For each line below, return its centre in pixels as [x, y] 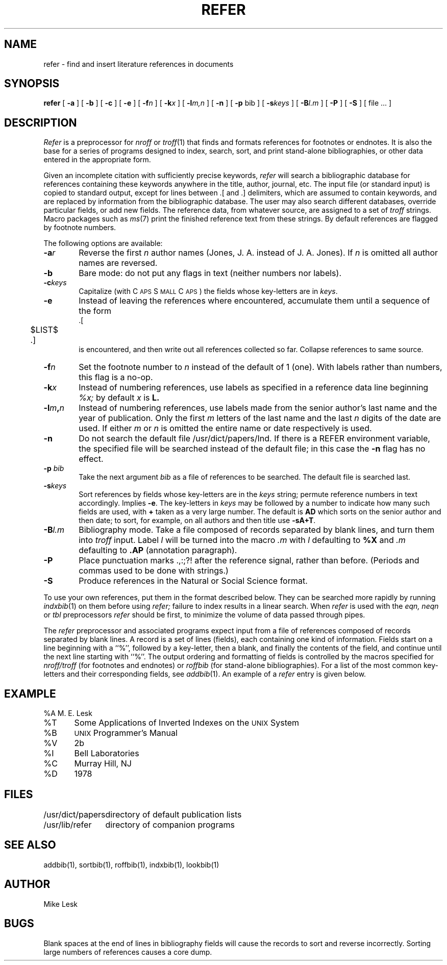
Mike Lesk [61, 904]
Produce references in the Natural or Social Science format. [193, 581]
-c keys [55, 283]
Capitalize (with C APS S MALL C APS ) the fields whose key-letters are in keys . [208, 291]
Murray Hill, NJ [103, 764]
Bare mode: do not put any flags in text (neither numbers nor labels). [210, 273]
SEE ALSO [30, 845]
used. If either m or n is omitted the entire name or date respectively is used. [225, 428]
